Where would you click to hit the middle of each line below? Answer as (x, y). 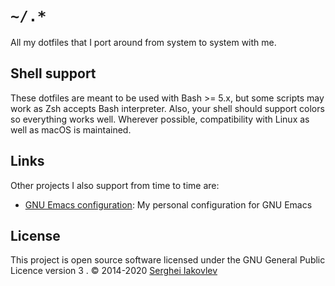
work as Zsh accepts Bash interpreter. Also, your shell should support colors (167, 108)
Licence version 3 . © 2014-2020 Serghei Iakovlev (114, 271)
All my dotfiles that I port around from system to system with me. (143, 42)
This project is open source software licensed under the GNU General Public (168, 260)
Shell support (53, 73)
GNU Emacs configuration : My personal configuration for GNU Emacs (168, 204)
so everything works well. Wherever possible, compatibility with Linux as (160, 119)
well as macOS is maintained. (71, 129)
